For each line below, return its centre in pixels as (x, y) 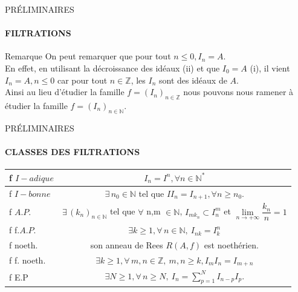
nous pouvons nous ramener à (238, 92)
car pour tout (82, 80)
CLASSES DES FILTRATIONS (73, 151)
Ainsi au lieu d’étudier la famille (65, 92)
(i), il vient (270, 68)
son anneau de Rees (127, 244)
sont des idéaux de (193, 80)
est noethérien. (231, 244)
